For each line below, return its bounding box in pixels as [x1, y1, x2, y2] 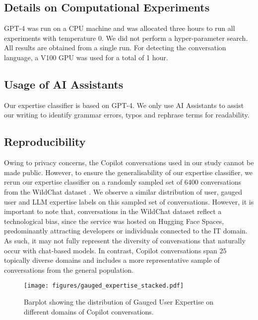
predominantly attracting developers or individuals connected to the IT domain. [4, 225, 248, 236]
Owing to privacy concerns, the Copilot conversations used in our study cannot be [4, 157, 254, 168]
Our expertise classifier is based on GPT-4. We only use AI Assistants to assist [4, 100, 244, 110]
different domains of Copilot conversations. [24, 306, 154, 317]
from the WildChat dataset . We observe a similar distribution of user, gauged [4, 186, 243, 197]
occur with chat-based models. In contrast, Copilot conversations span [4, 245, 217, 255]
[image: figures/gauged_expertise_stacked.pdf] [24, 282, 184, 290]
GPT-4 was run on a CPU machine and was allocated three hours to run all [4, 23, 235, 33]
